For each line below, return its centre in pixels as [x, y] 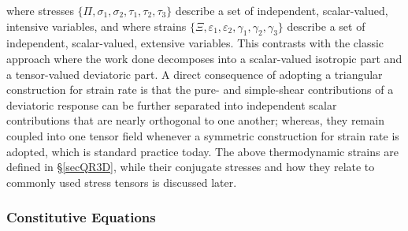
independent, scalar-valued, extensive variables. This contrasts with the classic [195, 43]
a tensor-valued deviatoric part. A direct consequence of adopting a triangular [195, 74]
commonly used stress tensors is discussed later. [122, 182]
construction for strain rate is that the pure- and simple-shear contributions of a [200, 89]
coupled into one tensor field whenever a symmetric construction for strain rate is [203, 135]
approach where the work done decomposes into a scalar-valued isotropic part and [204, 58]
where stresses [40, 10]
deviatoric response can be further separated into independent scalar [172, 104]
